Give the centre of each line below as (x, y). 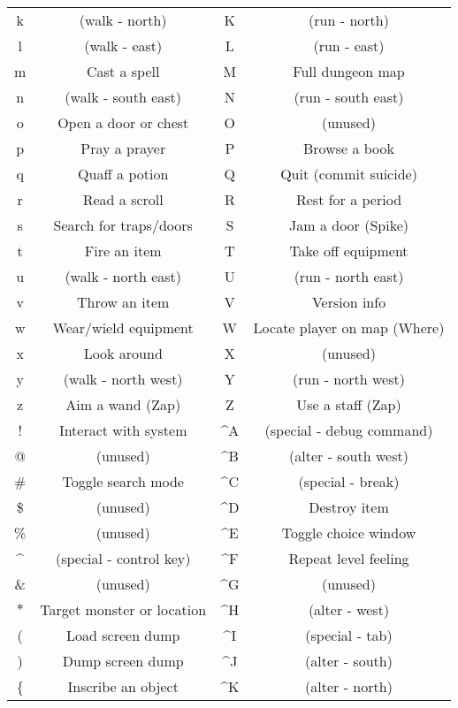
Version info (349, 301)
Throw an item (123, 301)
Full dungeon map (349, 71)
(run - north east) (349, 276)
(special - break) (349, 481)
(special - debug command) (349, 430)
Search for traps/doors (123, 225)
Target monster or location (123, 609)
